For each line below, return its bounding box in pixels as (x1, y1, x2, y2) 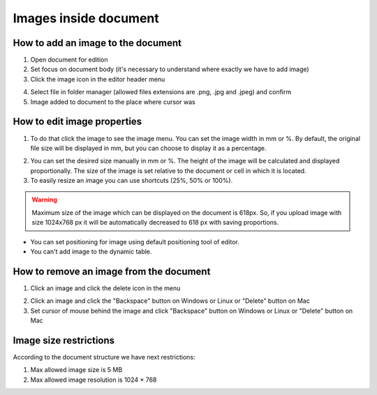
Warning (31, 195, 57, 204)
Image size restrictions (13, 334, 115, 346)
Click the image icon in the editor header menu (30, 75, 165, 83)
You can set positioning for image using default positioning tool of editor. (30, 237, 240, 246)
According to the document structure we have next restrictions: (13, 353, 195, 362)
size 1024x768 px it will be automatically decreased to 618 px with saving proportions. (31, 218, 279, 227)
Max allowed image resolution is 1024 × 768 (30, 375, 157, 384)
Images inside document (13, 10, 160, 26)
